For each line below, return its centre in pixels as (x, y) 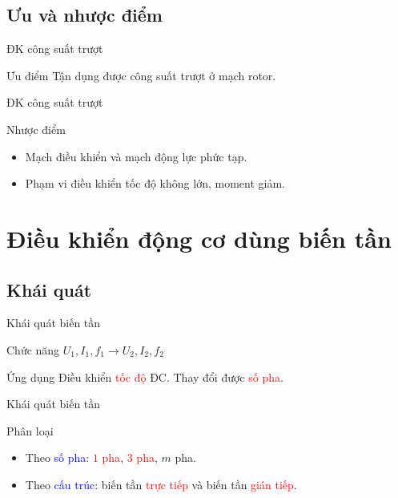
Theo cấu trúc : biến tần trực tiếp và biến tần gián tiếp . (161, 484)
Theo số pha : (57, 458)
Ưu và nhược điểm (84, 15)
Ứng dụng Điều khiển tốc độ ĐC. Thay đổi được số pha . (145, 377)
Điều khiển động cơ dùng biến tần (199, 238)
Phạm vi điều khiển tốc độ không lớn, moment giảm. (155, 183)
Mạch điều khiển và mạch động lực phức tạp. (136, 156)
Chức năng (33, 349)
